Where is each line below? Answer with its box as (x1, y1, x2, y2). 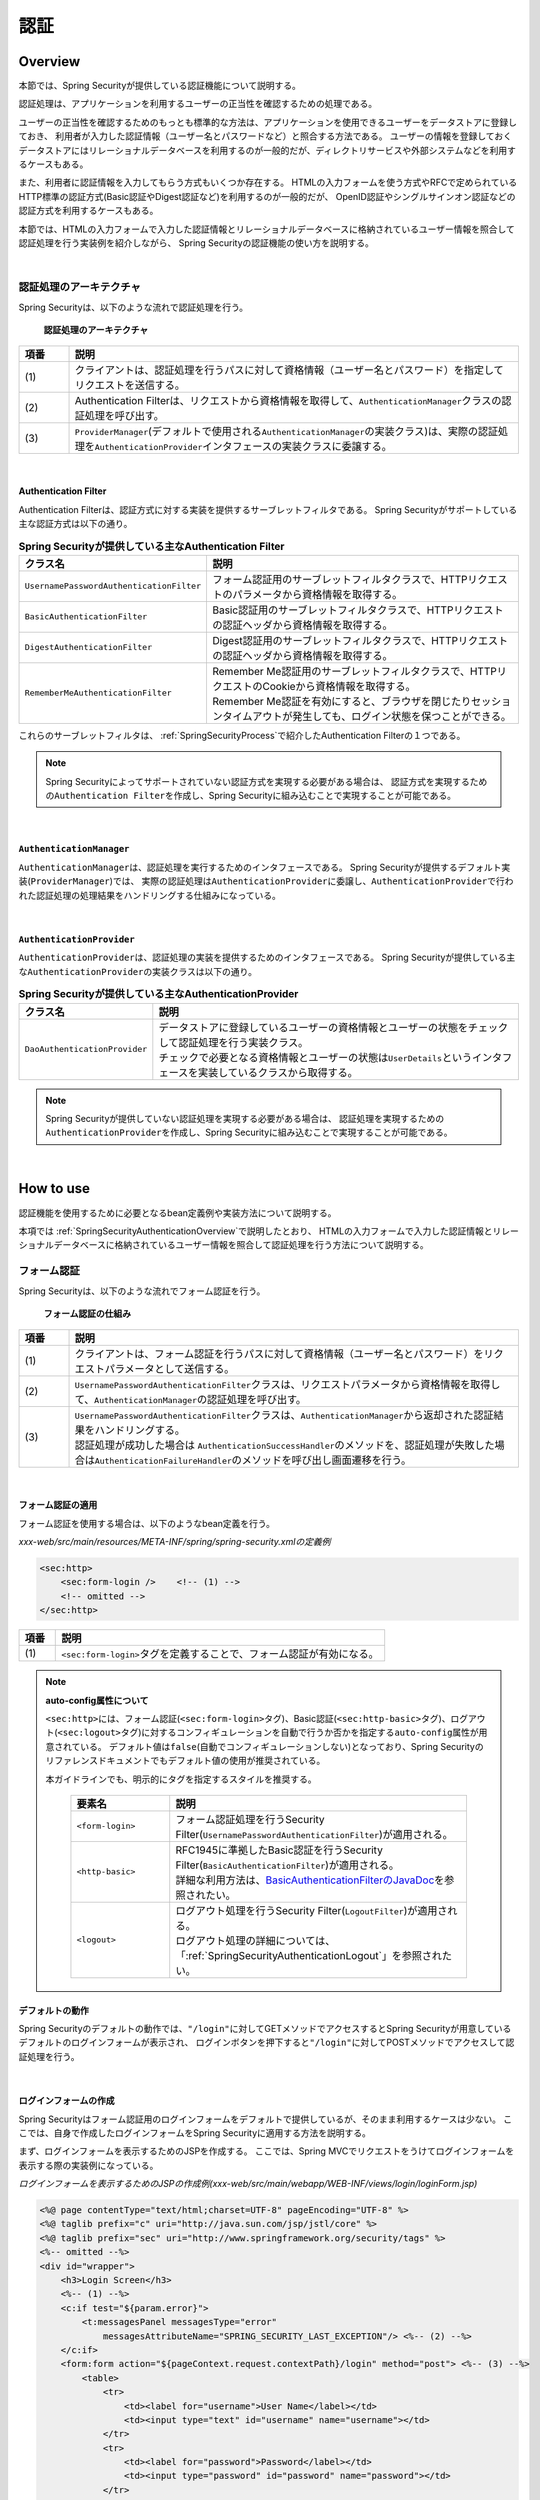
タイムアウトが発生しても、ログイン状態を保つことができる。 (221, 709, 512, 723)
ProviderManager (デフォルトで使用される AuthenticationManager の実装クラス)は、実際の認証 (74, 425, 499, 439)
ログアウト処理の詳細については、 (175, 1933, 336, 1947)
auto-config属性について (45, 1694, 149, 1706)
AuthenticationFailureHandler (94, 1456, 232, 1467)
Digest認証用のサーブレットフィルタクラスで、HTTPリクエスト (211, 633, 509, 647)
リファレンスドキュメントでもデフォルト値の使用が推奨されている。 (45, 1755, 326, 1767)
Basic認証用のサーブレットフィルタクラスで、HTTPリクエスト (211, 603, 504, 617)
